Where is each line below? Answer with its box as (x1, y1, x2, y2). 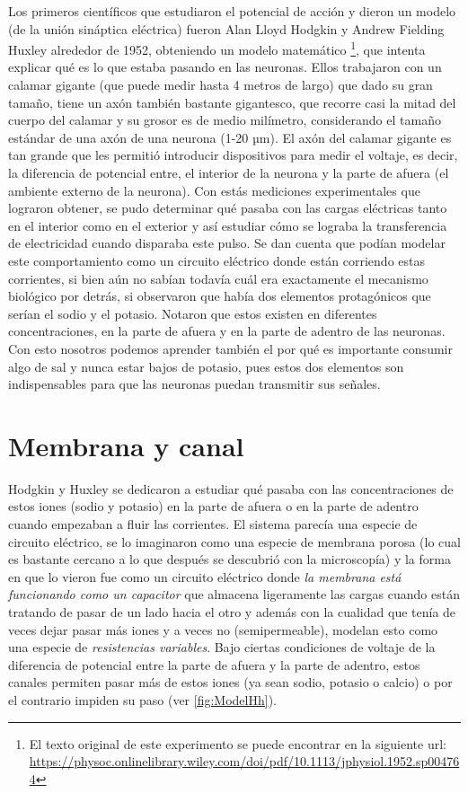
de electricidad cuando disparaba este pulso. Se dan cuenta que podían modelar (8, 233, 446, 252)
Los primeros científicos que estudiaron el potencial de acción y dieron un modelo (8, 2, 456, 20)
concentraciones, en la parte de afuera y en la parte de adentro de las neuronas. (8, 322, 446, 340)
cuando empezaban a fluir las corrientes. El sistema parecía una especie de (8, 515, 418, 533)
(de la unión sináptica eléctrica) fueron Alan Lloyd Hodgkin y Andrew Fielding (8, 19, 445, 38)
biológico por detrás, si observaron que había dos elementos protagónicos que (8, 286, 431, 305)
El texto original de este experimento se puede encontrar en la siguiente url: (29, 734, 446, 753)
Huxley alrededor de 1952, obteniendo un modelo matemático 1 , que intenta (8, 38, 426, 58)
